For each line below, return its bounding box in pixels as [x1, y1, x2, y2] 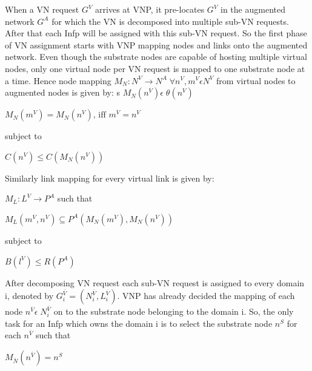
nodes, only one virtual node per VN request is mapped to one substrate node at [5, 62, 305, 74]
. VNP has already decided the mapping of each [117, 289, 295, 302]
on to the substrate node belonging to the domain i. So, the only [53, 305, 294, 318]
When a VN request [5, 3, 79, 15]
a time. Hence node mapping [5, 74, 111, 87]
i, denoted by [5, 289, 54, 302]
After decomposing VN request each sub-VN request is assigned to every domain [5, 276, 305, 289]
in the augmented [221, 3, 285, 15]
